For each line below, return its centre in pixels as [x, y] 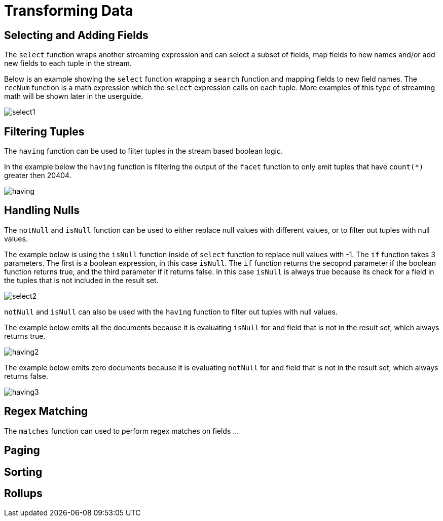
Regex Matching [46, 411]
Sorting [23, 472]
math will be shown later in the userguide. [74, 96]
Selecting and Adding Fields [76, 35]
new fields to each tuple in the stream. [68, 63]
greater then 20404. [38, 176]
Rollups [23, 493]
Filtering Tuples [44, 131]
